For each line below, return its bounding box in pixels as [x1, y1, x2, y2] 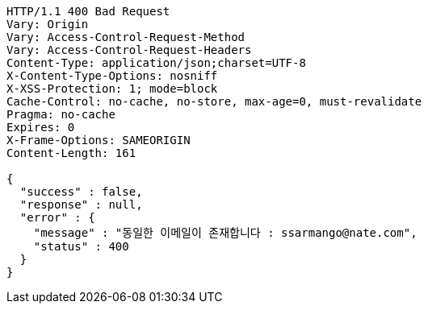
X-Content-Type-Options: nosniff [6, 69, 218, 82]
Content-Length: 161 [6, 147, 136, 159]
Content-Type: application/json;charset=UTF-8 [6, 56, 306, 69]
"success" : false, [19, 185, 143, 198]
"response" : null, [19, 198, 143, 211]
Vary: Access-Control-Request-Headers [6, 43, 252, 56]
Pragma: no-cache [6, 108, 115, 121]
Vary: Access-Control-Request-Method [6, 31, 245, 43]
